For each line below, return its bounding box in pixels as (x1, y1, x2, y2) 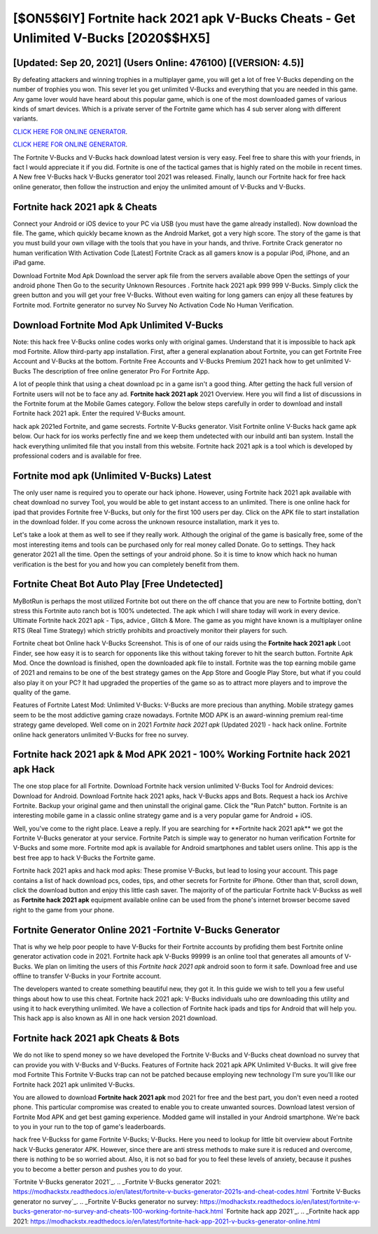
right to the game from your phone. (13, 905, 115, 914)
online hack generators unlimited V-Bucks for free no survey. (13, 730, 189, 739)
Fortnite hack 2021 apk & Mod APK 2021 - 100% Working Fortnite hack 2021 (13, 748, 351, 760)
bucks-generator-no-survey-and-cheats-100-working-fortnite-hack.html (13, 1207, 223, 1216)
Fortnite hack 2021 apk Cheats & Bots (13, 1032, 180, 1044)
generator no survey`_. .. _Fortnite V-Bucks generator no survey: (13, 1197, 199, 1205)
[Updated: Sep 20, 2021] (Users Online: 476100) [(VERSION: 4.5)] (13, 57, 304, 69)
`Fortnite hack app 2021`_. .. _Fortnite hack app (224, 1207, 360, 1216)
